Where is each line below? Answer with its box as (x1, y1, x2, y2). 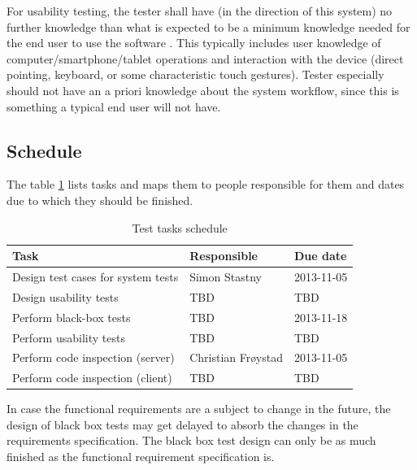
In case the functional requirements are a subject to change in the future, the (7, 400, 391, 417)
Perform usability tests (12, 329, 125, 346)
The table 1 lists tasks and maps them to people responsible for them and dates (7, 176, 405, 193)
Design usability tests (12, 288, 119, 305)
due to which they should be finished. (7, 191, 193, 208)
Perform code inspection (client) (12, 369, 172, 386)
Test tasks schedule (132, 219, 228, 236)
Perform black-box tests (12, 308, 131, 325)
